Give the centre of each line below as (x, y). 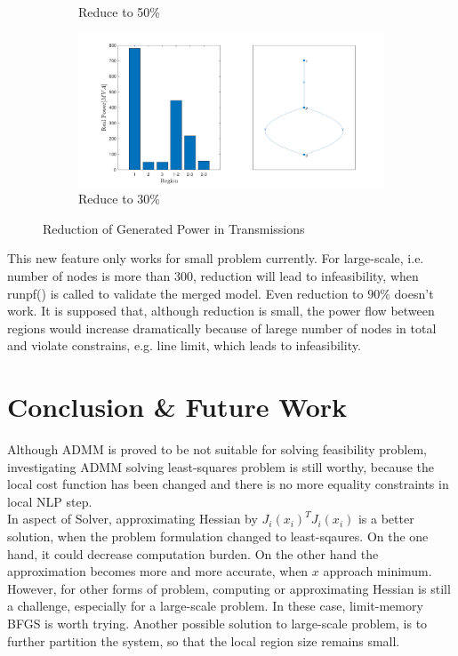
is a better (386, 519)
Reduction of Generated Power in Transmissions (174, 228)
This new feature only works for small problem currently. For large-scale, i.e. (216, 258)
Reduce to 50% (119, 12)
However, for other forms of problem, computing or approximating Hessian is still (229, 588)
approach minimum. (378, 571)
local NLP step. (50, 501)
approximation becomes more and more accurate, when (158, 571)
